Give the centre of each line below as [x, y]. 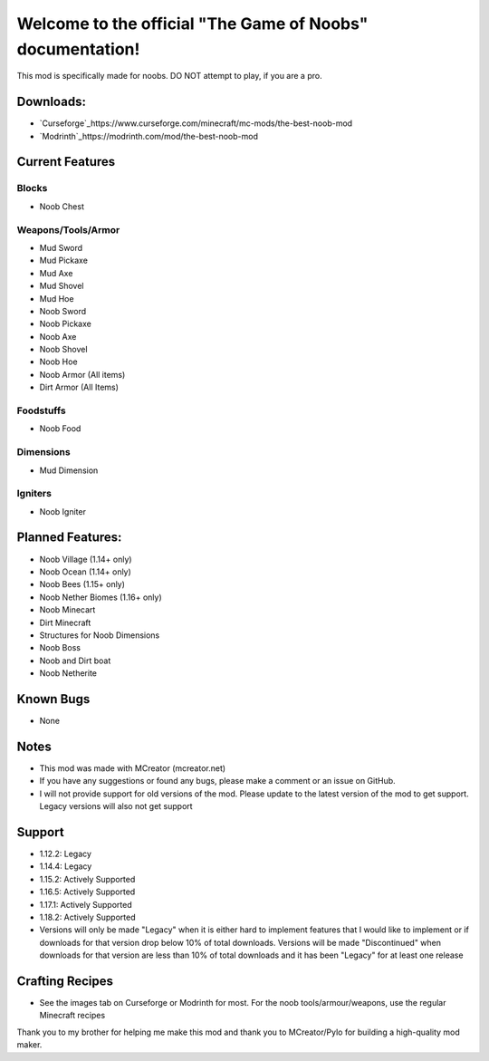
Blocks [32, 188]
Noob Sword [63, 311]
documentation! [78, 49]
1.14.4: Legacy [66, 866]
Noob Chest [62, 206]
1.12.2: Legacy [66, 854]
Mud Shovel [62, 286]
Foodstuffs [42, 410]
